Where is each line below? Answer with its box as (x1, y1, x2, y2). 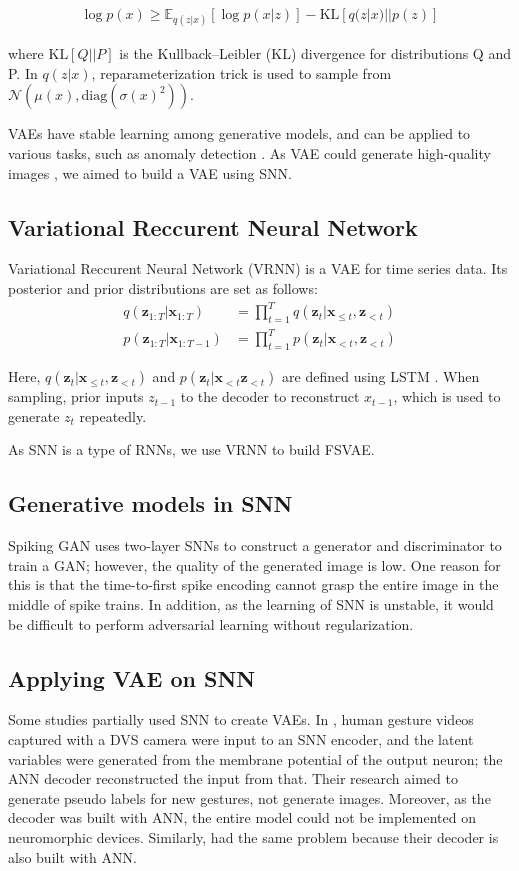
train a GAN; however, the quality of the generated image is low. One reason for (8, 554, 501, 575)
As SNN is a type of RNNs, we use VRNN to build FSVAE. (8, 439, 375, 460)
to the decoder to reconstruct (180, 386, 360, 407)
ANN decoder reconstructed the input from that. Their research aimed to (8, 768, 458, 789)
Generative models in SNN (8, 488, 293, 519)
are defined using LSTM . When (282, 366, 480, 387)
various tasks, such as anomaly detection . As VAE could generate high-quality (8, 143, 491, 163)
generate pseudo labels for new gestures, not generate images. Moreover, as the (8, 787, 491, 808)
